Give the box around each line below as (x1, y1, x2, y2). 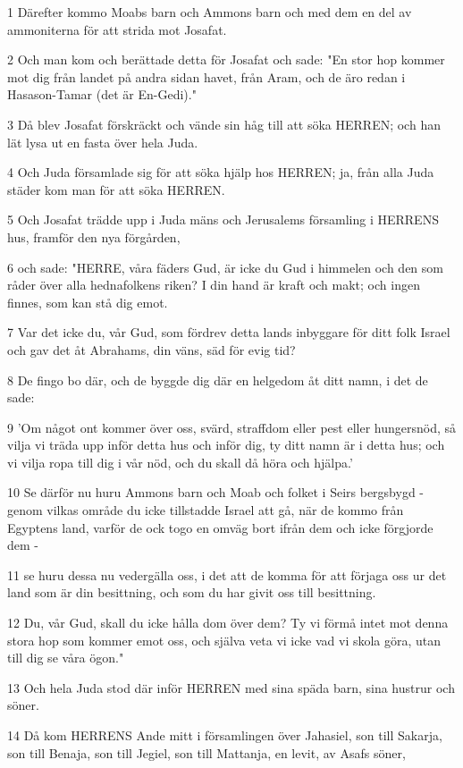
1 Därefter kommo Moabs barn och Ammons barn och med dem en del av (7, 3, 412, 21)
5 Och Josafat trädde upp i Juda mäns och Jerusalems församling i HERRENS (7, 210, 439, 229)
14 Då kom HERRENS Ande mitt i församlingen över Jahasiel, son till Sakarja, (7, 726, 442, 744)
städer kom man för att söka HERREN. (7, 180, 225, 198)
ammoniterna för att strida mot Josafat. (7, 20, 227, 38)
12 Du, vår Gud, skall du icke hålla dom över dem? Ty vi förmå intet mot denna (7, 613, 449, 632)
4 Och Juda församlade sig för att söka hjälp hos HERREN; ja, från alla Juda (7, 163, 434, 181)
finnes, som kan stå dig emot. (7, 292, 168, 311)
